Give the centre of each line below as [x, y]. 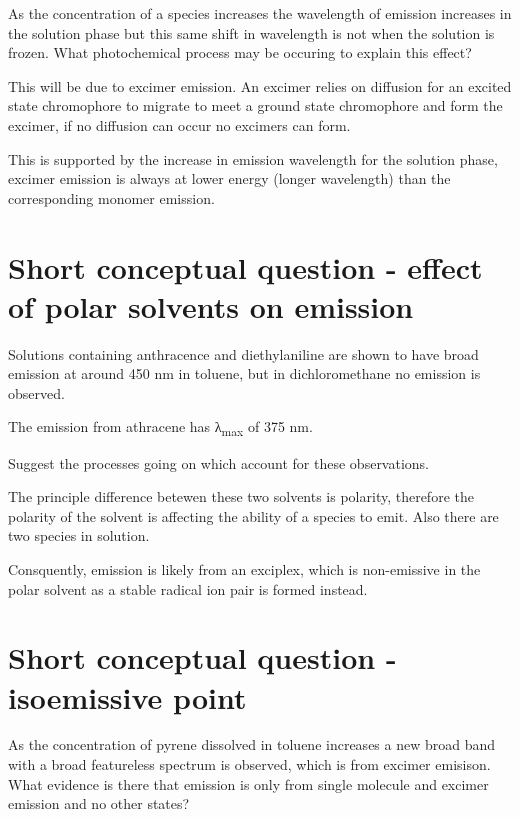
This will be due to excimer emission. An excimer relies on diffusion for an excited [260, 85]
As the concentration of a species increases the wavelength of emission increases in [260, 13]
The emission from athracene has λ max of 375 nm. [160, 428]
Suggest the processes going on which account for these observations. [219, 462]
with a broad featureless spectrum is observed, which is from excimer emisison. [249, 764]
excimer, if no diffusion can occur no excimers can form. [179, 124]
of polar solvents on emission [211, 305]
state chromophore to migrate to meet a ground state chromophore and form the [255, 105]
